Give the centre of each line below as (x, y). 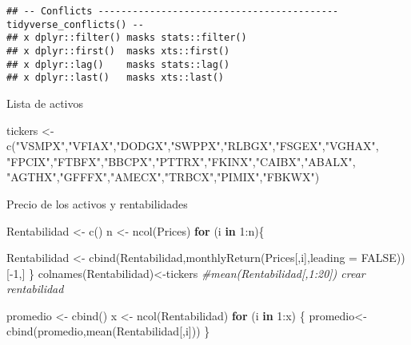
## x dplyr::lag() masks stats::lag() (118, 64)
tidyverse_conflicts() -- (75, 24)
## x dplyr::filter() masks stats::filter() (127, 38)
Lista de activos (45, 103)
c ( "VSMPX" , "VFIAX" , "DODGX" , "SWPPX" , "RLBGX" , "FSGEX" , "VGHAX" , (193, 146)
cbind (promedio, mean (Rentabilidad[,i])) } (108, 331)
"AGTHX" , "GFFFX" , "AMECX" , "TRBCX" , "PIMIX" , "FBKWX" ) (163, 177)
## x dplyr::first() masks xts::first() (118, 51)
